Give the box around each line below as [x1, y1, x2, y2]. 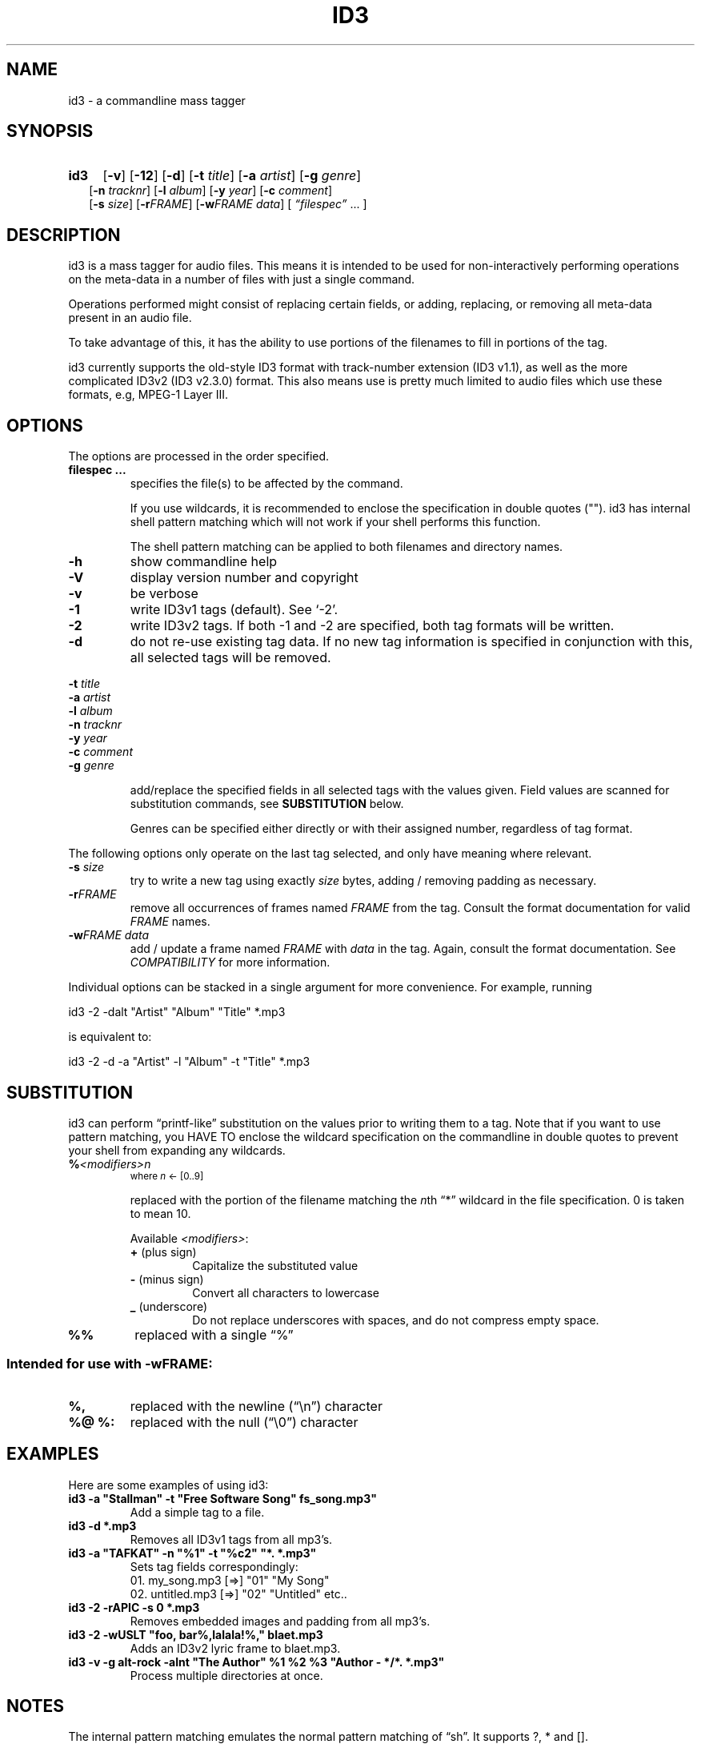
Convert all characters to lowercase [192, 1285, 379, 1300]
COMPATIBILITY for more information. [130, 955, 330, 970]
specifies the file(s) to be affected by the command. [130, 476, 403, 491]
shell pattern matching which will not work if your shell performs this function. [130, 515, 541, 529]
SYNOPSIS [6, 121, 94, 142]
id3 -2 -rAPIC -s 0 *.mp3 [68, 1600, 200, 1614]
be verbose [130, 585, 198, 602]
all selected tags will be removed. [130, 649, 331, 666]
